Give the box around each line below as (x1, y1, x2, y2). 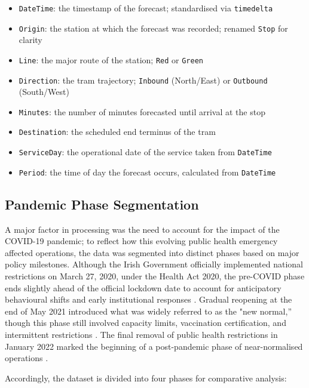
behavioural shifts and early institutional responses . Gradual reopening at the (5, 293, 292, 306)
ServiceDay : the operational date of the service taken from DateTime (19, 146, 272, 158)
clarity (19, 33, 42, 46)
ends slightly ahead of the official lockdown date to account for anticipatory (5, 281, 282, 294)
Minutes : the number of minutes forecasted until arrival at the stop (19, 105, 265, 118)
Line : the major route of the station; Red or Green (19, 53, 203, 66)
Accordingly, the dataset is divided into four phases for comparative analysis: (5, 371, 287, 384)
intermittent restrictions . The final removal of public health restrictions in (5, 328, 278, 340)
